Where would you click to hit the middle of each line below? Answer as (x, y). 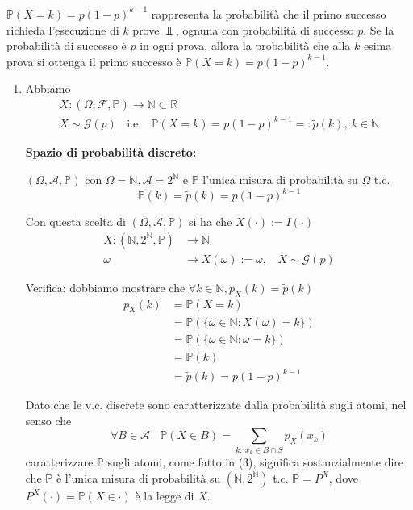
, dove (343, 477)
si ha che (211, 222)
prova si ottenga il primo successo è (94, 61)
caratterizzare (59, 461)
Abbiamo (48, 88)
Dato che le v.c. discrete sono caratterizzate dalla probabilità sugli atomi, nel (216, 405)
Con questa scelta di (75, 222)
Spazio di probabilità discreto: (111, 152)
